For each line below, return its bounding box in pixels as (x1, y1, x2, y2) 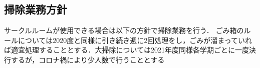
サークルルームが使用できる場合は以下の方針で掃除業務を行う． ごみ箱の (4, 25, 244, 35)
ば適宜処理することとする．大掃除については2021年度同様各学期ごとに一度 (4, 44, 249, 55)
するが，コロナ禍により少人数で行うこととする (11, 54, 165, 64)
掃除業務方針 (4, 1, 67, 17)
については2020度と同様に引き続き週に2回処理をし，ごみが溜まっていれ (18, 34, 252, 45)
